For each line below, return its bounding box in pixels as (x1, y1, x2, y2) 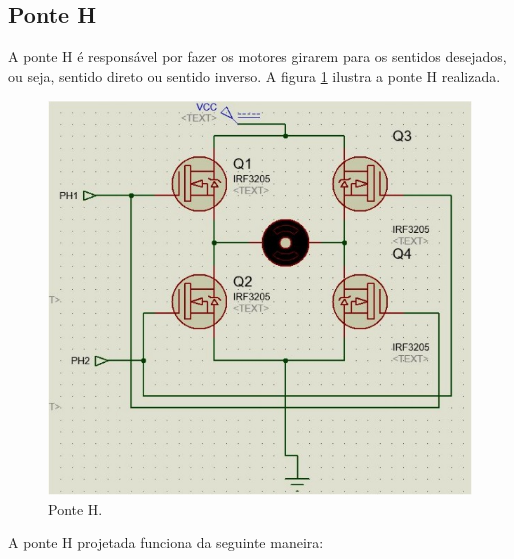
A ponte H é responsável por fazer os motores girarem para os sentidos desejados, (8, 46, 507, 67)
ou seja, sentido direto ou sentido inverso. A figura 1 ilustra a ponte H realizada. (8, 65, 501, 86)
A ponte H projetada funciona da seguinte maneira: (8, 532, 324, 553)
